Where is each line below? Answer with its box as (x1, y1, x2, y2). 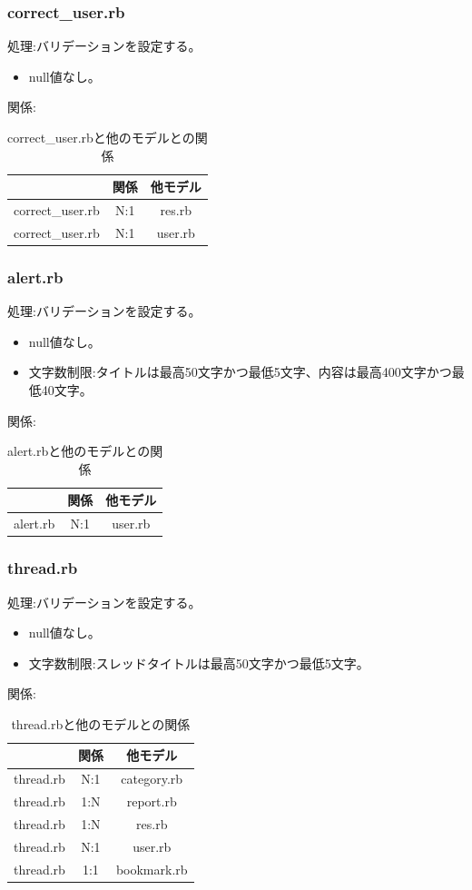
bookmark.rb (115, 859, 188, 878)
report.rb (126, 792, 177, 811)
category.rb (121, 769, 183, 788)
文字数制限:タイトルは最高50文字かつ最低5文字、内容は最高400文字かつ (28, 362, 452, 381)
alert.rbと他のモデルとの (7, 441, 151, 460)
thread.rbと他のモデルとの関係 (11, 714, 191, 733)
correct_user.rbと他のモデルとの (7, 128, 195, 146)
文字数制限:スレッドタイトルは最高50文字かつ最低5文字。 (28, 653, 369, 672)
